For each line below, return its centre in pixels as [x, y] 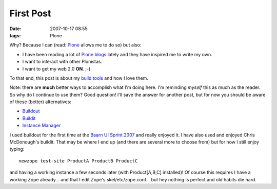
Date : [15, 29]
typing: [17, 149]
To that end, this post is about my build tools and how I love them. [79, 78]
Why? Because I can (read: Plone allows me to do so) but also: [75, 45]
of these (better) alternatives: [41, 102]
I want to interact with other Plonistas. [62, 62]
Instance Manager [42, 126]
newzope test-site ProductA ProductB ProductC [78, 161]
